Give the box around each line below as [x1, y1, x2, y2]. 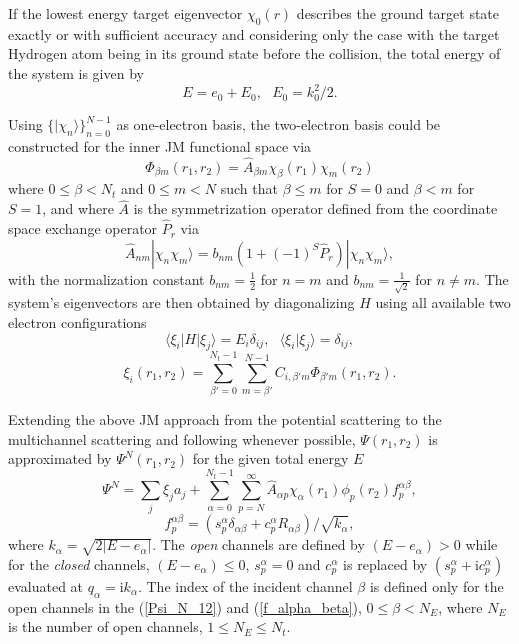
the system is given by [8, 62, 144, 83]
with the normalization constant [8, 268, 205, 289]
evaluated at [8, 575, 84, 596]
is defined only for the [369, 575, 504, 596]
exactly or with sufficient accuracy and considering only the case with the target [8, 23, 500, 44]
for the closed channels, [8, 553, 150, 574]
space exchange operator [8, 218, 158, 239]
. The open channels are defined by [152, 534, 365, 555]
